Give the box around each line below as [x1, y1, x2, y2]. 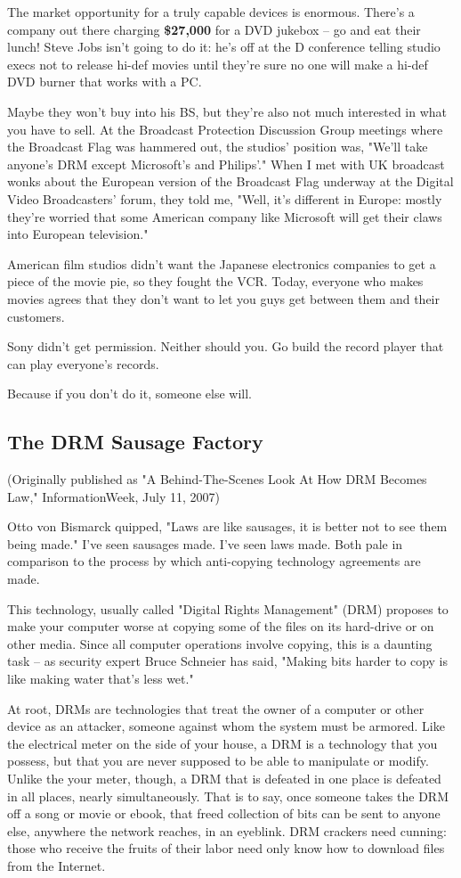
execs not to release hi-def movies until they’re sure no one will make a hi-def [7, 54, 428, 73]
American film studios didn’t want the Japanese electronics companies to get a [7, 254, 436, 273]
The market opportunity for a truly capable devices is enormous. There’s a [7, 3, 415, 21]
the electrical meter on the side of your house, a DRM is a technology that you [7, 734, 438, 752]
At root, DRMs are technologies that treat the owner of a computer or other [7, 699, 425, 718]
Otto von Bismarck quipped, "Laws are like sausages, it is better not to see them [7, 517, 448, 536]
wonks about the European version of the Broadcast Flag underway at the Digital [7, 172, 454, 191]
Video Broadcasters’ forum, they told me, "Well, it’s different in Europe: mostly [7, 189, 442, 208]
